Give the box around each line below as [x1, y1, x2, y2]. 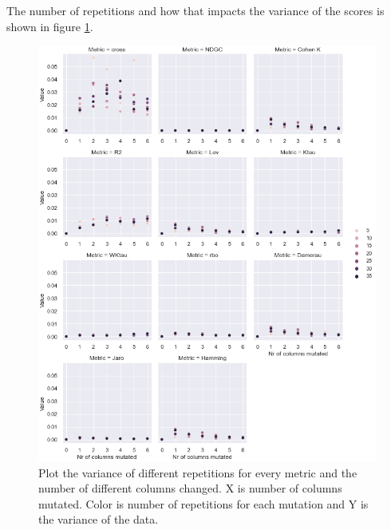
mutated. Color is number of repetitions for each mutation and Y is [38, 495, 369, 512]
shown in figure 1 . [6, 18, 93, 34]
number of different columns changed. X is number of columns [38, 480, 342, 496]
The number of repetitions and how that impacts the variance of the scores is [6, 2, 385, 18]
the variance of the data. [38, 511, 159, 528]
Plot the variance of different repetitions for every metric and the [38, 464, 357, 481]
